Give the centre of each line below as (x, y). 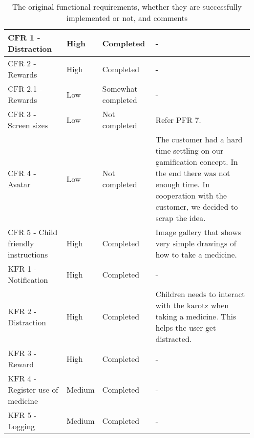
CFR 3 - (22, 114)
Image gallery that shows (198, 232)
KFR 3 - (22, 353)
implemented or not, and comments (127, 18)
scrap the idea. (180, 218)
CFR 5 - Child (33, 232)
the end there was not (193, 173)
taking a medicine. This (196, 316)
